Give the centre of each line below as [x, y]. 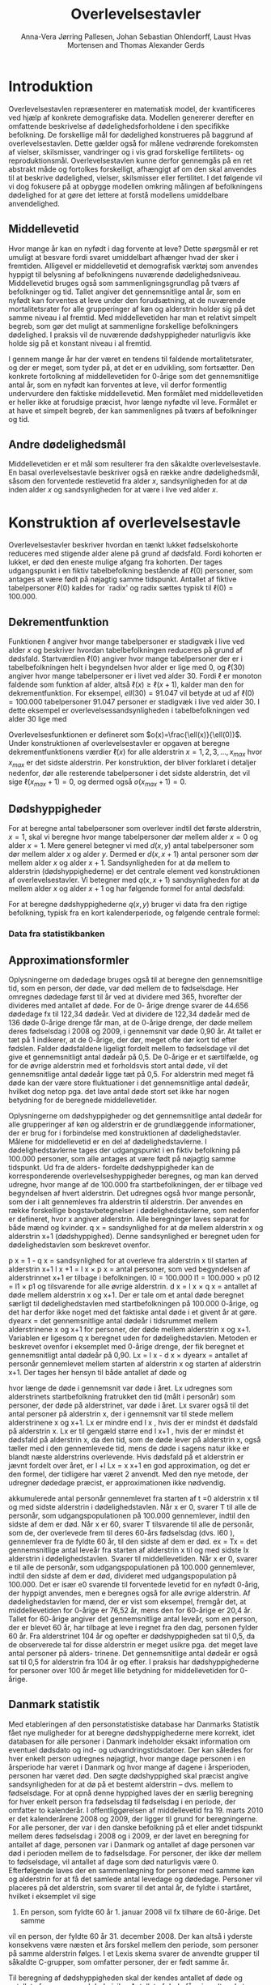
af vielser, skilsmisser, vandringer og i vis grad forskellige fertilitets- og [126, 151]
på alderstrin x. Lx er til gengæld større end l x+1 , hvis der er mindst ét [126, 1431]
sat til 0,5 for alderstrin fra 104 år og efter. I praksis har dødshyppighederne [134, 1662]
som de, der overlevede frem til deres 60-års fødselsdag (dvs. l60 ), [122, 1533]
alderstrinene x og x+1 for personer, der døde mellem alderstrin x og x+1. [129, 1329]
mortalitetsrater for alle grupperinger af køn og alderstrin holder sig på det [132, 309]
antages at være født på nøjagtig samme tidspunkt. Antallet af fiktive [123, 579]
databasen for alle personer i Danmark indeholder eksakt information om [129, 1741]
